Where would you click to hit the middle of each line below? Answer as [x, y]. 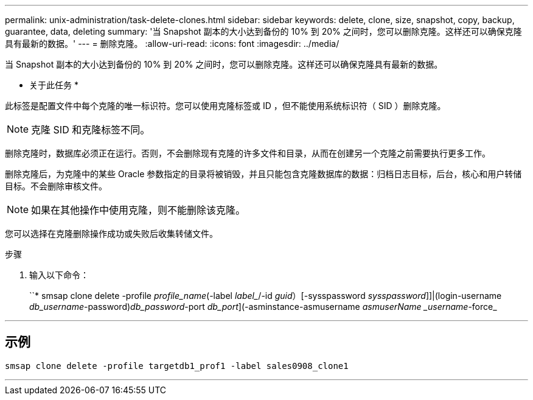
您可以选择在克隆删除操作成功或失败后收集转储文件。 [111, 233]
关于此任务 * [54, 85]
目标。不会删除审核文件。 [56, 186]
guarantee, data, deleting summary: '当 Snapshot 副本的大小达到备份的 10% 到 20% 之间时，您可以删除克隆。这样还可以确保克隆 [263, 31]
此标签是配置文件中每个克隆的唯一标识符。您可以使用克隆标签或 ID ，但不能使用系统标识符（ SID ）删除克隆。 [225, 106]
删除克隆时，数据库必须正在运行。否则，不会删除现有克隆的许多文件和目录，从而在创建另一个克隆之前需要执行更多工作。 [248, 153]
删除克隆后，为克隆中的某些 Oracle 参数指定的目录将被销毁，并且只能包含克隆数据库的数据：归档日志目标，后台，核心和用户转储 [263, 174]
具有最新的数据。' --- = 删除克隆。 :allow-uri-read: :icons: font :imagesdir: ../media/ [172, 44]
